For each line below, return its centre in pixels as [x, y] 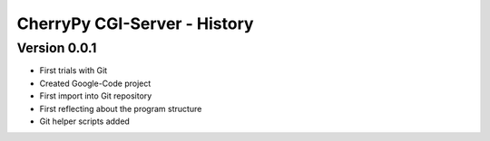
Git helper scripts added [85, 121]
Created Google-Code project [95, 83]
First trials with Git [73, 70]
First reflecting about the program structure [121, 108]
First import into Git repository [96, 96]
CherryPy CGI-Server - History [135, 23]
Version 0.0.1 [57, 48]
